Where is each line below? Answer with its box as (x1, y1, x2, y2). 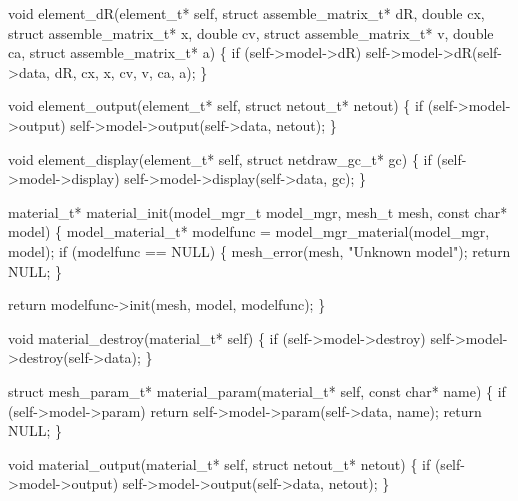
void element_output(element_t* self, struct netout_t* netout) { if (8, 95, 424, 116)
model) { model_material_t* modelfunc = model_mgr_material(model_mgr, (8, 221, 490, 242)
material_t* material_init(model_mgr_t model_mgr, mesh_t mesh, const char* (8, 201, 508, 222)
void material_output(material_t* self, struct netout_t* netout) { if (8, 453, 431, 474)
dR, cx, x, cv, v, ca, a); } (54, 61, 208, 82)
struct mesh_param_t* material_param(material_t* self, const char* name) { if (8, 380, 506, 401)
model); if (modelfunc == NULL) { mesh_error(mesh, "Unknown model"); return (8, 240, 511, 261)
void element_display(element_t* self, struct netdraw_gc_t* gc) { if (8, 148, 432, 169)
